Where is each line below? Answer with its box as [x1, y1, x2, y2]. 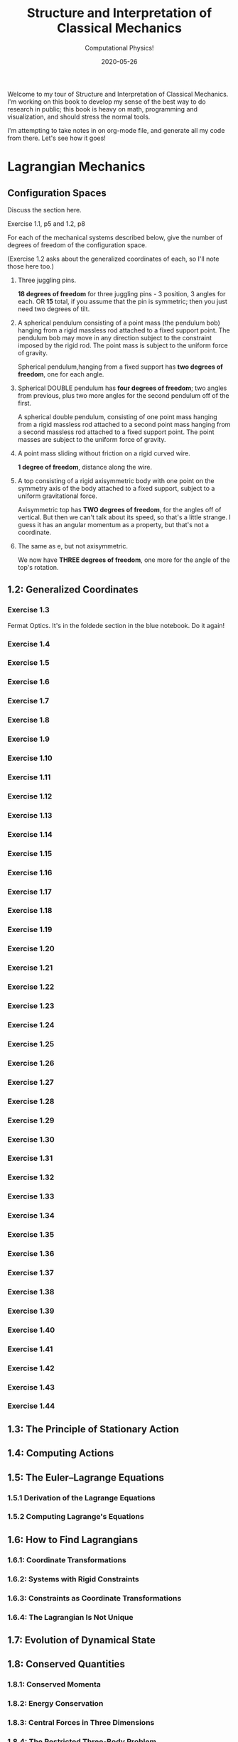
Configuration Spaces [7, 187, 107, 199]
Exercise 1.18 [7, 906, 53, 916]
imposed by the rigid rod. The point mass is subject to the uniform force [17, 341, 229, 350]
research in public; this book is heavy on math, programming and [7, 104, 198, 113]
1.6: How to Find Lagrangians [7, 1533, 139, 1546]
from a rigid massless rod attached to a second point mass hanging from [17, 420, 231, 428]
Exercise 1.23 [7, 1001, 55, 1011]
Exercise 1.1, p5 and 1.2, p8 [7, 219, 85, 228]
